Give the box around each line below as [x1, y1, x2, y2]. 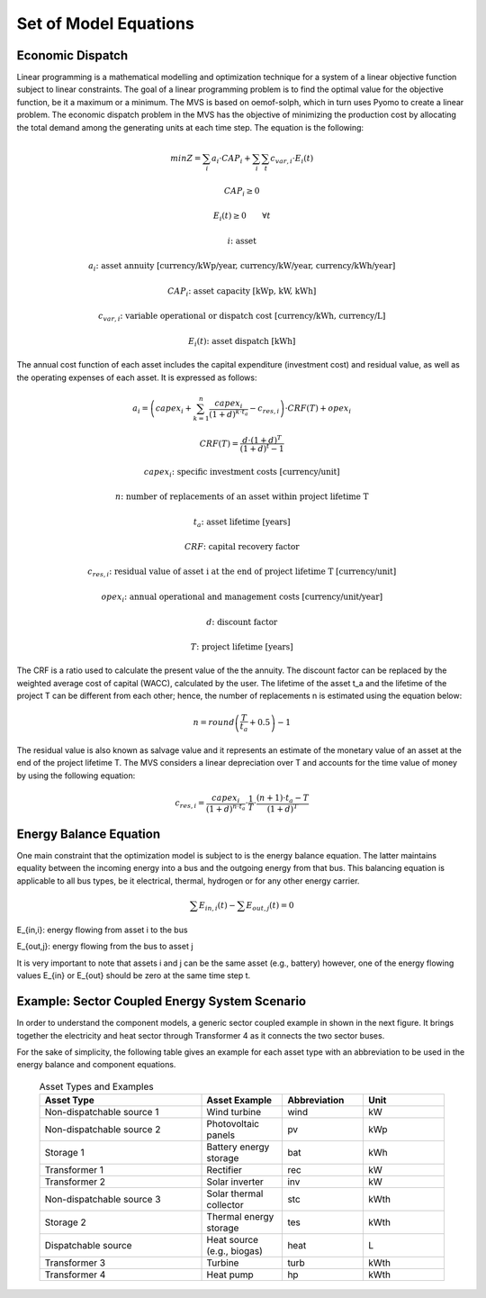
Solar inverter [206, 1175, 265, 1188]
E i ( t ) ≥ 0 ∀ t [212, 211, 271, 222]
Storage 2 [44, 1216, 87, 1229]
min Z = [169, 153, 202, 163]
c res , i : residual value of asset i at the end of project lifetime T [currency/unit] [86, 567, 397, 579]
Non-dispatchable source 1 [44, 1106, 159, 1119]
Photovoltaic [206, 1118, 260, 1130]
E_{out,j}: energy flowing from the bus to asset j [16, 941, 193, 952]
